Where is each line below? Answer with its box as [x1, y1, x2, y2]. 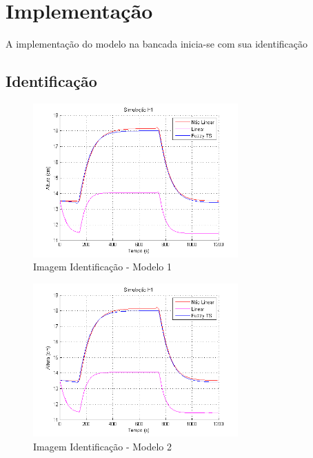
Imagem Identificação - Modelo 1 [33, 259, 172, 274]
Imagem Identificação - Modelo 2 [33, 439, 172, 453]
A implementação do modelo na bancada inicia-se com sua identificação [6, 37, 308, 51]
